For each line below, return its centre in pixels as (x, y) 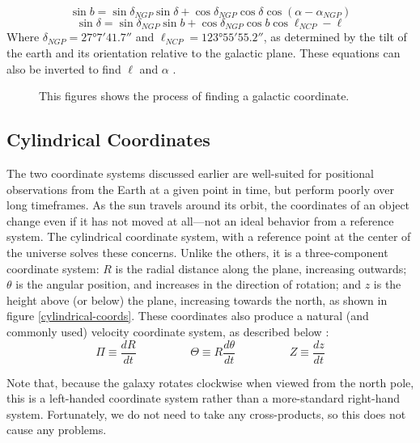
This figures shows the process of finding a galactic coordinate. (194, 96)
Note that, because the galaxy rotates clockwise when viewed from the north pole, (210, 382)
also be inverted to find (64, 68)
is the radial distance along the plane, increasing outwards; (261, 268)
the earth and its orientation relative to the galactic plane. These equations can (204, 53)
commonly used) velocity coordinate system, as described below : (168, 331)
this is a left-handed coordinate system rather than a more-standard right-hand (203, 398)
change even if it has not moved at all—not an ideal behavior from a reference (200, 220)
